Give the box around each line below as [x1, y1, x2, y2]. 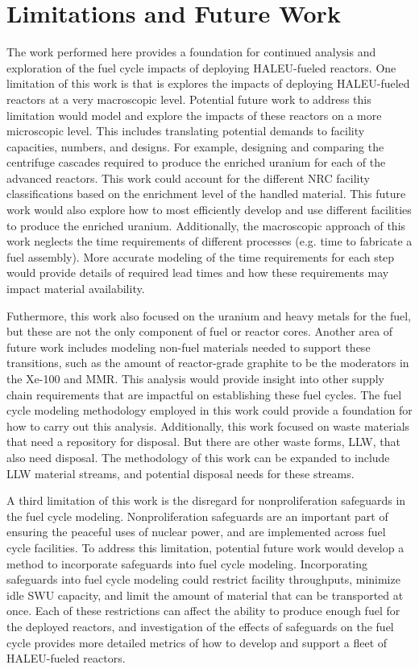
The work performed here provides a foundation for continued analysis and [6, 43, 376, 60]
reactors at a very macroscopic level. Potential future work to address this [6, 90, 371, 107]
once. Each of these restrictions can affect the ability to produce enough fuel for [6, 602, 400, 619]
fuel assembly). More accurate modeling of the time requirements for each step [6, 248, 395, 265]
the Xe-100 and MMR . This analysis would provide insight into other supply [6, 370, 384, 386]
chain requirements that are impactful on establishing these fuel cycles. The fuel [6, 386, 402, 403]
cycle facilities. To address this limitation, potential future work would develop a [6, 539, 404, 555]
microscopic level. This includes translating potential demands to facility [6, 122, 365, 139]
